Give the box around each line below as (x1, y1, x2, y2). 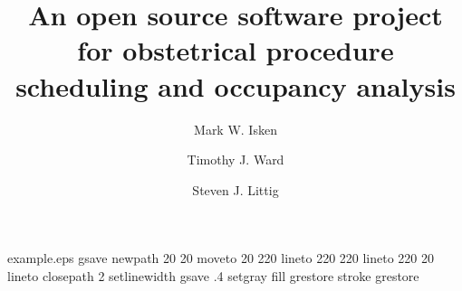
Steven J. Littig (192, 180, 279, 199)
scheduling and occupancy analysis (15, 67, 456, 104)
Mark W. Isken (194, 119, 277, 138)
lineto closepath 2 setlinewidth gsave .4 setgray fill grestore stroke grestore (7, 266, 419, 285)
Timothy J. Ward (187, 150, 284, 169)
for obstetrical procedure (77, 32, 394, 69)
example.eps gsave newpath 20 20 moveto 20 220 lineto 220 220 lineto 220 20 (7, 249, 435, 268)
